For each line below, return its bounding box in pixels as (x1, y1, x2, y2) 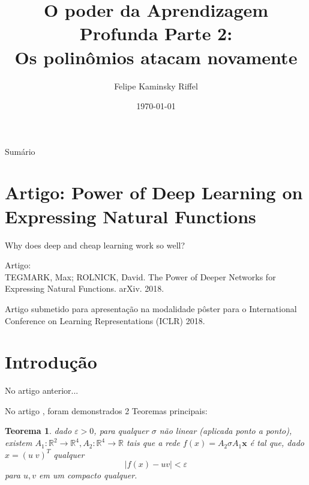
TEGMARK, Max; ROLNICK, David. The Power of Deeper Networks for (5, 270, 276, 283)
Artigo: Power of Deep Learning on (5, 180, 303, 205)
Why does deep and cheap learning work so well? (5, 238, 185, 251)
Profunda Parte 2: (79, 21, 233, 46)
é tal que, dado (250, 436, 304, 449)
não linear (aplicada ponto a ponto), (159, 424, 292, 437)
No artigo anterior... (5, 384, 79, 397)
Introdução (5, 349, 97, 374)
